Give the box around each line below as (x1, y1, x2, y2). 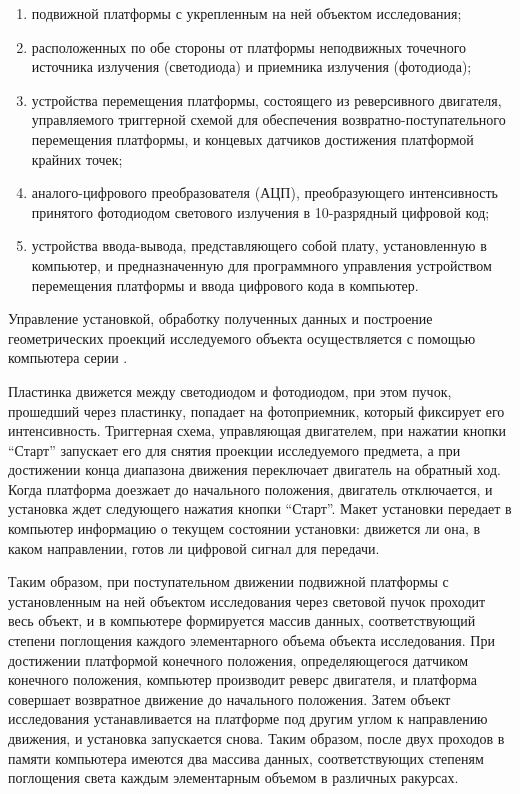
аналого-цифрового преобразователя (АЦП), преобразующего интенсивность (31, 182, 498, 203)
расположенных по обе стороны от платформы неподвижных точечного (31, 36, 467, 57)
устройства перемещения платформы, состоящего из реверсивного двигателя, (31, 89, 502, 110)
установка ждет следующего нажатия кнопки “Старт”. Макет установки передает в (8, 498, 512, 519)
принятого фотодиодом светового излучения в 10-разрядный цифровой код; (31, 201, 490, 222)
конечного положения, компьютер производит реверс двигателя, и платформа (8, 669, 477, 690)
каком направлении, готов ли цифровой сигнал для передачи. (8, 537, 380, 558)
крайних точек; (31, 148, 123, 169)
